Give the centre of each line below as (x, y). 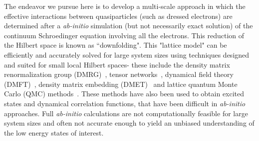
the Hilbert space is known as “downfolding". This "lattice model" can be (116, 45)
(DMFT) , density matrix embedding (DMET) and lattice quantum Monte (121, 84)
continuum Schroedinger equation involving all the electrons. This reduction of (124, 35)
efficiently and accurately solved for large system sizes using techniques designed (127, 54)
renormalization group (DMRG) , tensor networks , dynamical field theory (119, 74)
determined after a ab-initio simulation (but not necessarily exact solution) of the (129, 26)
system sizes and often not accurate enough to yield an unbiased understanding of (129, 123)
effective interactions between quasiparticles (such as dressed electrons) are (118, 16)
